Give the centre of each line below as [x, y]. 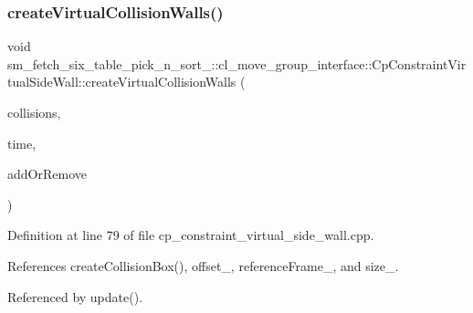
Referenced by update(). [75, 296]
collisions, [34, 112]
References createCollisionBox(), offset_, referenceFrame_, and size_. [203, 265]
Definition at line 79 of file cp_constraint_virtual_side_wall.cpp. [191, 235]
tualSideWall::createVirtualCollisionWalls [122, 82]
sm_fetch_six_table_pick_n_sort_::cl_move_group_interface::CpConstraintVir [237, 63]
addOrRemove [47, 174]
